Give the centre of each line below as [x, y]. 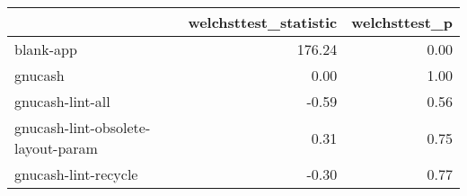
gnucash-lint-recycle [76, 174]
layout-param [56, 148]
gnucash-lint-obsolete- [83, 127]
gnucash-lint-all [62, 101]
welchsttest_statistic [263, 22]
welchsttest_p [402, 22]
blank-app [46, 49]
